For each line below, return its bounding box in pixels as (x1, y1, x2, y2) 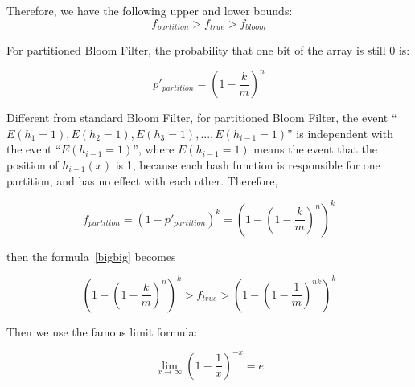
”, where (133, 141, 175, 157)
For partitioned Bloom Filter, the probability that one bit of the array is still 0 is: (6, 42, 410, 59)
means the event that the (253, 141, 377, 157)
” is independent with (287, 124, 393, 141)
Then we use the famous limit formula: (6, 323, 198, 340)
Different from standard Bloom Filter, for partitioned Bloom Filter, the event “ (6, 109, 397, 126)
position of (6, 156, 59, 173)
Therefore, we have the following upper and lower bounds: (6, 2, 293, 18)
